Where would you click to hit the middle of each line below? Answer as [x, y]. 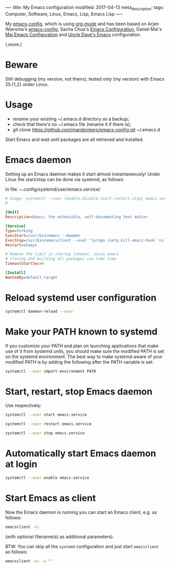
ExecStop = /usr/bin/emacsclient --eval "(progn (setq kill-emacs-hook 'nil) [87, 240]
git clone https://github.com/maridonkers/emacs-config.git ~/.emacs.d [86, 129]
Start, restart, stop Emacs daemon [79, 391]
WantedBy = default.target [31, 277]
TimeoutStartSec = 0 [25, 264]
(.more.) [14, 44]
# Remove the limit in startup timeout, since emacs [62, 254]
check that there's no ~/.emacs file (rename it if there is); [72, 124]
